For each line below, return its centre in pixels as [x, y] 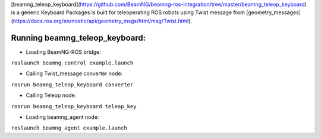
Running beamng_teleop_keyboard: [78, 38]
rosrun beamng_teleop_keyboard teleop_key [74, 106]
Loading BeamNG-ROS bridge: [63, 52]
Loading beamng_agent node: [62, 117]
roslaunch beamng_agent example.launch [69, 128]
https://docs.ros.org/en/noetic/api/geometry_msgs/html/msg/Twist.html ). [103, 21]
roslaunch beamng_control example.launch [72, 63]
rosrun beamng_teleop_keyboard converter [72, 85]
